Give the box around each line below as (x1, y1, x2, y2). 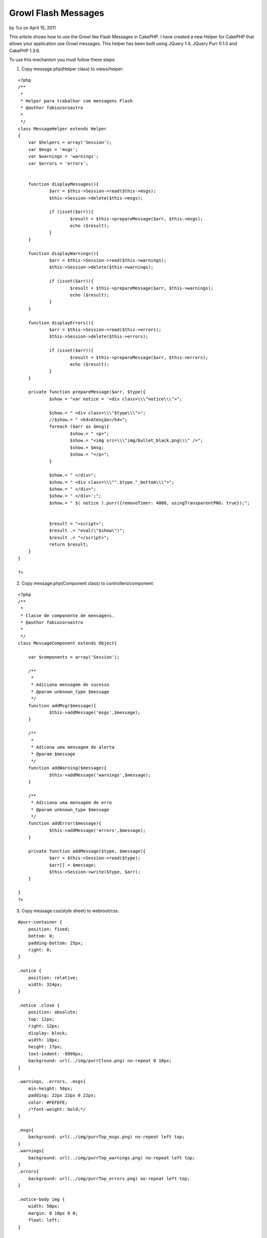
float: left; (28, 1217, 60, 1223)
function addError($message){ (28, 821, 101, 826)
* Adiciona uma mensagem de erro (31, 800, 112, 806)
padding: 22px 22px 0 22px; (28, 1092, 96, 1098)
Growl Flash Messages (9, 7, 105, 18)
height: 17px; (28, 1044, 63, 1050)
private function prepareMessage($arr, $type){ (28, 389, 146, 395)
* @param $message (31, 751, 76, 757)
